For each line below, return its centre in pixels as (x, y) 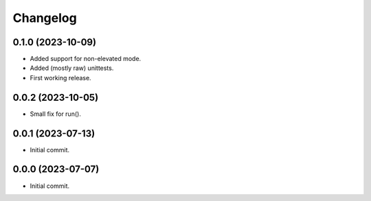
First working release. (61, 78)
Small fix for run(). (56, 114)
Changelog (45, 18)
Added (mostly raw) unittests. (72, 68)
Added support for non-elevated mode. (86, 59)
